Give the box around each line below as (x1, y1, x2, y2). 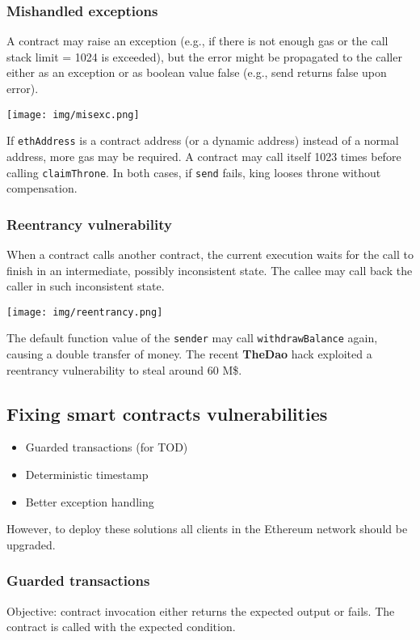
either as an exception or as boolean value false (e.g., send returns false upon (6, 64, 387, 81)
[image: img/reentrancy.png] (6, 306, 163, 318)
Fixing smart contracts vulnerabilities (6, 401, 328, 426)
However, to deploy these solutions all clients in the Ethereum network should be (6, 520, 408, 537)
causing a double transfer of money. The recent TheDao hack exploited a (6, 345, 372, 362)
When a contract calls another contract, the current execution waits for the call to (6, 245, 414, 262)
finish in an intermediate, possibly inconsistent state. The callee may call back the (6, 261, 413, 278)
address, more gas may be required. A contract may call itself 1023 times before (6, 147, 401, 164)
